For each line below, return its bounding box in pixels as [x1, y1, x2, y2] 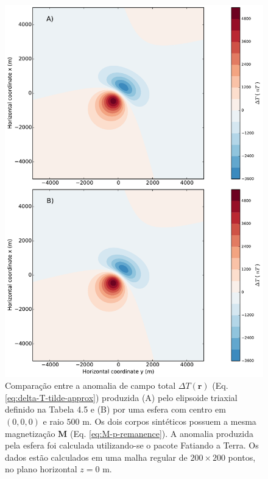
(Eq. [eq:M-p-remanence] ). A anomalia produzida [70, 427, 253, 439]
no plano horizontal [5, 463, 77, 475]
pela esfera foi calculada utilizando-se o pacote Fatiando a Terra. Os [5, 439, 259, 452]
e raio [43, 415, 64, 428]
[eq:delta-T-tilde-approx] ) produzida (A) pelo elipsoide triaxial [5, 391, 238, 403]
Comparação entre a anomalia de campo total [5, 379, 176, 392]
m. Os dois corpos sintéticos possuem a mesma [82, 415, 256, 428]
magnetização [5, 427, 55, 439]
